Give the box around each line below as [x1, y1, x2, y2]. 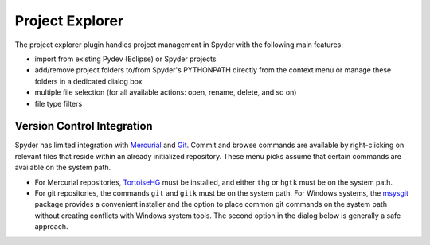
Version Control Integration [14, 119, 153, 133]
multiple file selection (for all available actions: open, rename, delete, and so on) [34, 87, 297, 97]
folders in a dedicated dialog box [34, 76, 143, 86]
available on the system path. [14, 163, 111, 173]
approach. [34, 222, 68, 231]
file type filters [34, 99, 83, 108]
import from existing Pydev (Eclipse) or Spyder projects [34, 54, 217, 64]
